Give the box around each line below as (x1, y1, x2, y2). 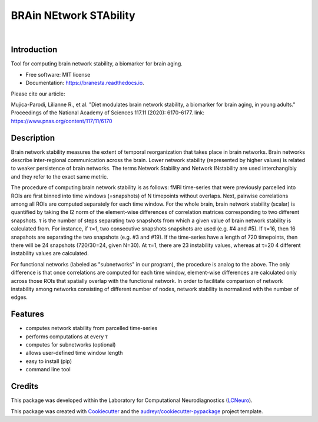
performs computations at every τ (25, 333, 108, 340)
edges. (11, 294, 28, 301)
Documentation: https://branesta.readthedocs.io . (25, 80, 144, 87)
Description (11, 133, 55, 143)
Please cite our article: (11, 90, 65, 97)
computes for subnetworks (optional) (25, 341, 116, 348)
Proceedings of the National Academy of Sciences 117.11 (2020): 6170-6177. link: (11, 109, 205, 116)
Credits (11, 381, 39, 391)
